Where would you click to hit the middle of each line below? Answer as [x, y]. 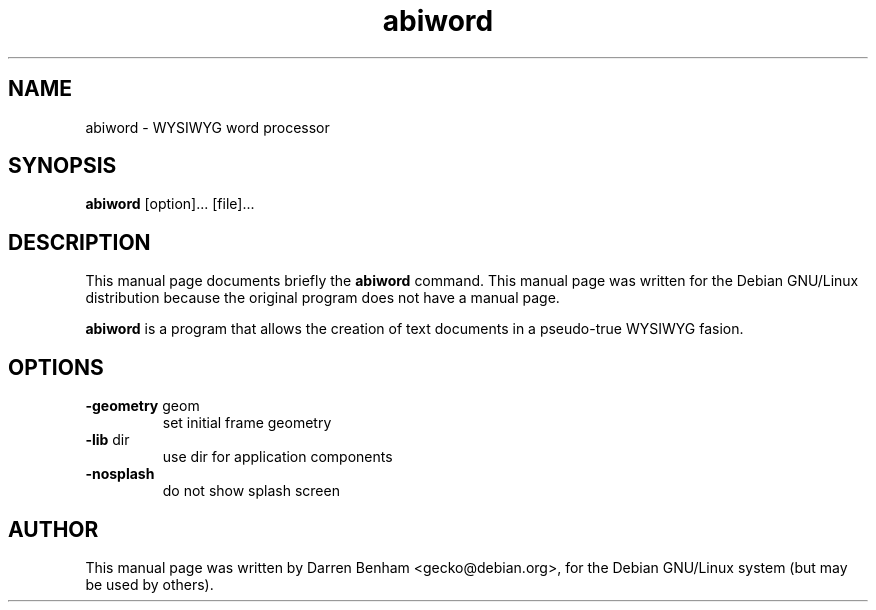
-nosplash [120, 474]
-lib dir [107, 440]
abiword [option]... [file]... [170, 204]
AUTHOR [53, 529]
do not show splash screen [251, 491]
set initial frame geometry [247, 423]
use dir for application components [277, 457]
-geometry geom [142, 406]
